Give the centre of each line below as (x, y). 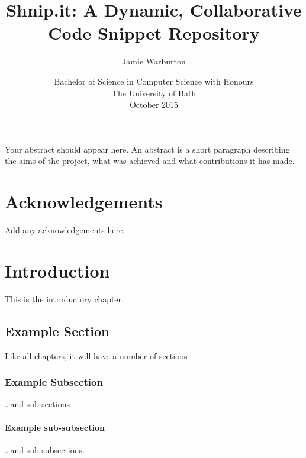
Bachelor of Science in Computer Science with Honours (154, 81)
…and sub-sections (37, 404)
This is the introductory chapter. (64, 299)
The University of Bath (154, 93)
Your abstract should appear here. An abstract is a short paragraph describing (147, 149)
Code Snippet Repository (154, 33)
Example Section (57, 330)
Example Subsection (54, 382)
